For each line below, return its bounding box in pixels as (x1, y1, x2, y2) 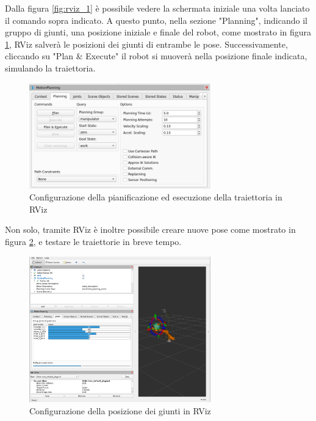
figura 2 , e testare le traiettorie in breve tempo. (5, 235, 182, 248)
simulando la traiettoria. (5, 61, 96, 74)
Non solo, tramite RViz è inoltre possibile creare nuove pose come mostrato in (5, 223, 296, 236)
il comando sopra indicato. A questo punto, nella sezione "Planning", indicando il (5, 13, 307, 26)
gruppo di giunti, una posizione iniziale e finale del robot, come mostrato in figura (5, 26, 312, 38)
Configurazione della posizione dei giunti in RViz (29, 405, 211, 417)
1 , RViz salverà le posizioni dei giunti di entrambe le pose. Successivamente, (5, 37, 288, 50)
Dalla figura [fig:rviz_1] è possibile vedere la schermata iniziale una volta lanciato (5, 2, 310, 14)
